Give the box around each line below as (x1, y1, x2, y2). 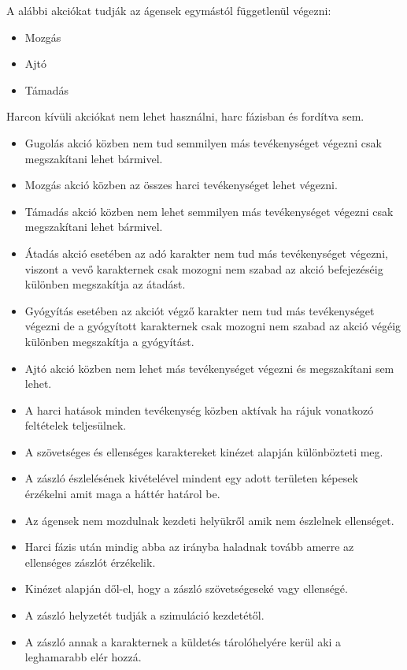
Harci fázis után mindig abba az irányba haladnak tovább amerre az (24, 538, 354, 555)
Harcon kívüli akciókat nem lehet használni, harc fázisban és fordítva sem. (6, 108, 364, 125)
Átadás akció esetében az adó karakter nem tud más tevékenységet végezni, (24, 244, 388, 261)
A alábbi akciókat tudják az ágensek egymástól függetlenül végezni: (6, 2, 331, 18)
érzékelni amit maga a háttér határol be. (24, 486, 220, 502)
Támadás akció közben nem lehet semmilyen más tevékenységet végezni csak (24, 203, 394, 219)
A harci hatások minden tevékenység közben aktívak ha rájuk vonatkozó (24, 401, 374, 418)
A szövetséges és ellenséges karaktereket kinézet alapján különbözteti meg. (24, 443, 383, 460)
